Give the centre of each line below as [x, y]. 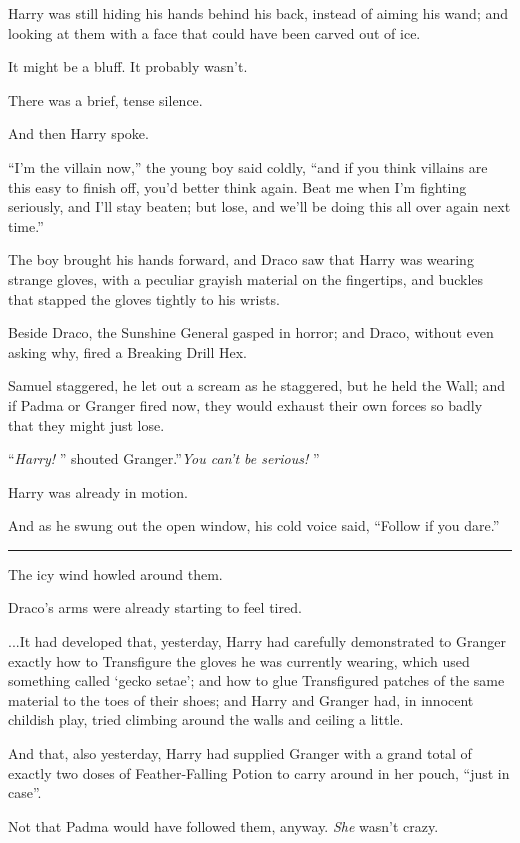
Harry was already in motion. [98, 491]
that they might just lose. [86, 424]
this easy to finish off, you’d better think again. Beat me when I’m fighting [237, 186]
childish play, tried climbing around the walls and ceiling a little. [206, 719]
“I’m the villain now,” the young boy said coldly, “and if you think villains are [248, 166]
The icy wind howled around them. [115, 573]
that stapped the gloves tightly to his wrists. [144, 298]
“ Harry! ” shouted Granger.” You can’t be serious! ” [164, 458]
